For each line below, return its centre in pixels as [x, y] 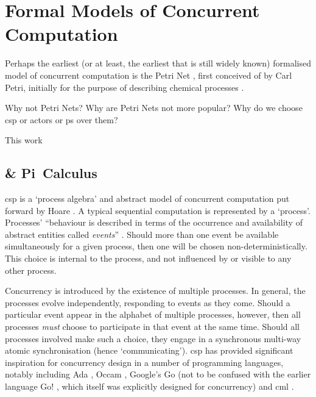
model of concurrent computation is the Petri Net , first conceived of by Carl [149, 75]
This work [24, 140]
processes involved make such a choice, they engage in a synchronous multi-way [153, 338]
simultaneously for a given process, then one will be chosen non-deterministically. [156, 246]
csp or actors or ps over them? [61, 119]
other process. [31, 270]
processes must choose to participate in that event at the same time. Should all [153, 327]
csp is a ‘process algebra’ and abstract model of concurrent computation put [147, 198]
